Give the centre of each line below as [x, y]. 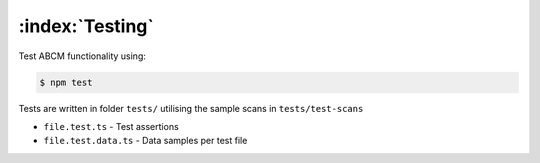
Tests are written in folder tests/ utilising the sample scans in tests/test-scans [191, 108]
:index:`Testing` [86, 26]
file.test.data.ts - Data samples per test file [145, 141]
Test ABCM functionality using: [82, 56]
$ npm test [66, 82]
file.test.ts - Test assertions [111, 126]
